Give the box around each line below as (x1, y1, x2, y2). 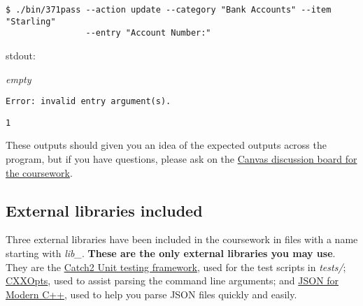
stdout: (6, 48, 36, 62)
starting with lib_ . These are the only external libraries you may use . (6, 246, 336, 261)
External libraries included (6, 199, 203, 221)
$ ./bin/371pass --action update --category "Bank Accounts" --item (6, 5, 332, 15)
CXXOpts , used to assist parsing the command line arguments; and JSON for (6, 273, 339, 288)
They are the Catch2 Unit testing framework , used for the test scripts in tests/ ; (6, 259, 346, 274)
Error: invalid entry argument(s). (6, 96, 171, 107)
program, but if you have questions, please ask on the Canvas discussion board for (6, 152, 357, 166)
